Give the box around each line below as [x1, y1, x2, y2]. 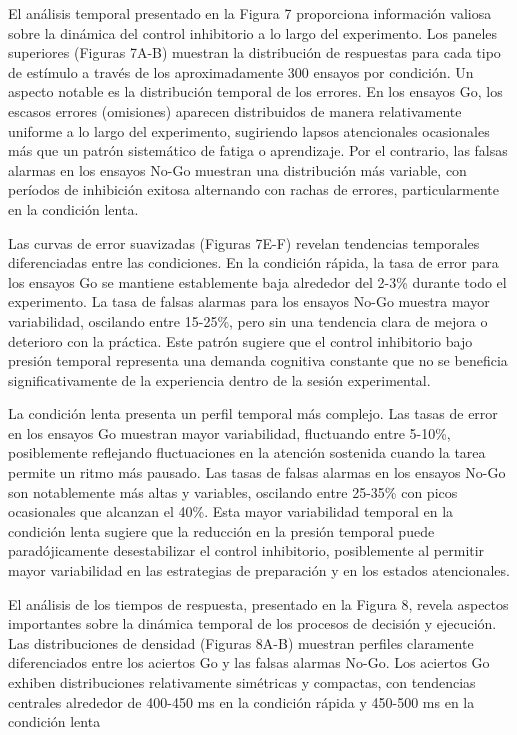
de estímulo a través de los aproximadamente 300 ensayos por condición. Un [8, 61, 474, 82]
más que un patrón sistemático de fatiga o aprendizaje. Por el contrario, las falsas [8, 140, 508, 161]
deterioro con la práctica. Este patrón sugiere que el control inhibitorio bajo [8, 330, 473, 351]
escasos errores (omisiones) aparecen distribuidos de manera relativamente [8, 100, 462, 121]
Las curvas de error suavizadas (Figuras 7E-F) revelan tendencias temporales [8, 232, 480, 253]
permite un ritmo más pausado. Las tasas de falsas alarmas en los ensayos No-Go [8, 462, 506, 483]
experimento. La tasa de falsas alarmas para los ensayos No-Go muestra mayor [8, 291, 490, 312]
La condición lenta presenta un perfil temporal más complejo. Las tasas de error [8, 403, 498, 424]
